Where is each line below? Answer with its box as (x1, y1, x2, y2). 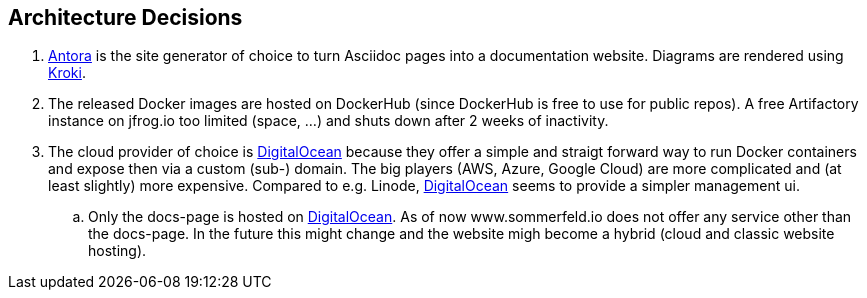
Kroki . (48, 64, 86, 82)
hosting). (88, 242, 147, 260)
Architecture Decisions (8, 5, 243, 30)
